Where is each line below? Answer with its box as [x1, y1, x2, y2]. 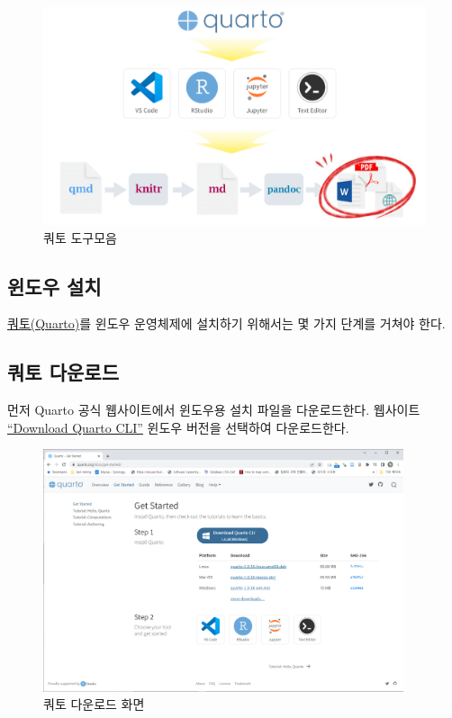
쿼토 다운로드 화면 [43, 695, 145, 714]
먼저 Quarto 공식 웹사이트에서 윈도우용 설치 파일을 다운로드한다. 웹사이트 [7, 400, 420, 419]
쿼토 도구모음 [43, 228, 117, 247]
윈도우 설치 [7, 272, 102, 300]
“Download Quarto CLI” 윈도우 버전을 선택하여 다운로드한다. [7, 417, 349, 436]
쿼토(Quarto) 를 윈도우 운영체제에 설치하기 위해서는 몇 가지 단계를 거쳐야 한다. [7, 314, 446, 333]
